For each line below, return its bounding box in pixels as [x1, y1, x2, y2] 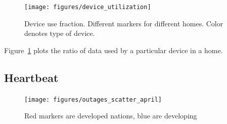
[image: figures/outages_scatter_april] [24, 96, 162, 103]
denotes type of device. [24, 28, 95, 38]
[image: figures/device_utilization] [24, 4, 151, 11]
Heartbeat [4, 69, 59, 85]
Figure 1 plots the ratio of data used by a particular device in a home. [4, 45, 223, 55]
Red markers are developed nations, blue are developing [24, 110, 197, 121]
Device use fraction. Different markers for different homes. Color [24, 18, 223, 28]
